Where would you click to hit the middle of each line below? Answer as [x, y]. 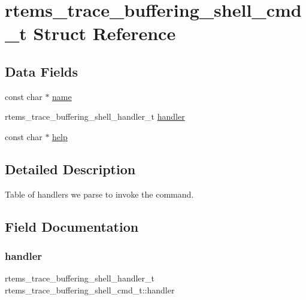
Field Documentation [72, 226]
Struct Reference [104, 33]
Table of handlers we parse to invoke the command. [99, 194]
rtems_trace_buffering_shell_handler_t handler [95, 116]
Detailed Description [70, 169]
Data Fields [42, 71]
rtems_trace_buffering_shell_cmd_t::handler [90, 290]
